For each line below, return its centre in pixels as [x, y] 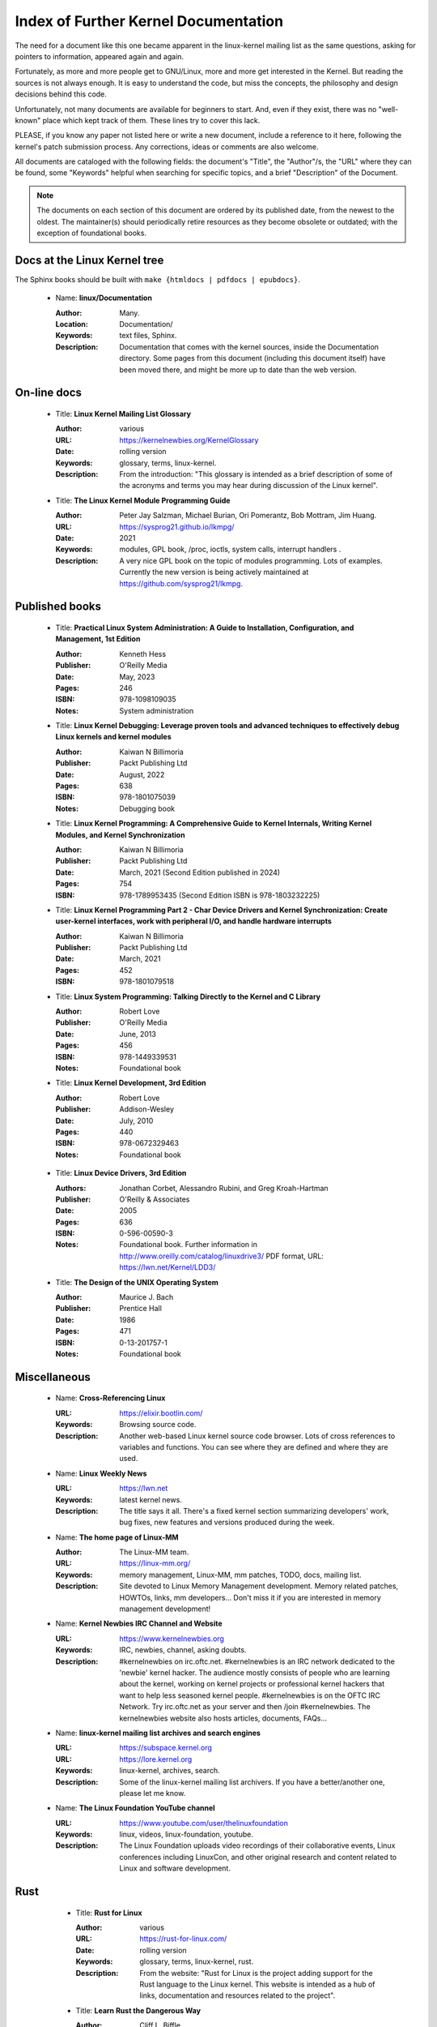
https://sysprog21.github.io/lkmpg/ [177, 526]
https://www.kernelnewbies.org [172, 1639]
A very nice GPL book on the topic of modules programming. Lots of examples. [251, 560]
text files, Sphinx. [148, 336]
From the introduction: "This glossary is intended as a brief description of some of [256, 474]
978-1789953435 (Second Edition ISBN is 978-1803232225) [220, 895]
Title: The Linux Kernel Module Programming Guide [143, 500]
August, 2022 [142, 774]
